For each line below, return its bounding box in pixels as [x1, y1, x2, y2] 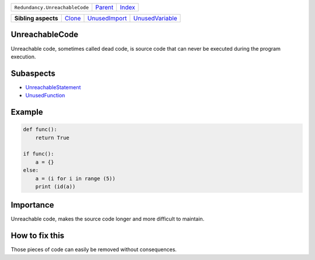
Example [10, 107, 43, 117]
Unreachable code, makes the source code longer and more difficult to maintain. [10, 216, 205, 223]
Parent [95, 3, 114, 11]
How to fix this [10, 231, 65, 241]
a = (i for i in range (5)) [35, 175, 116, 182]
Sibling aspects [14, 15, 58, 22]
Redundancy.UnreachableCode [14, 4, 89, 10]
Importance [10, 200, 55, 210]
